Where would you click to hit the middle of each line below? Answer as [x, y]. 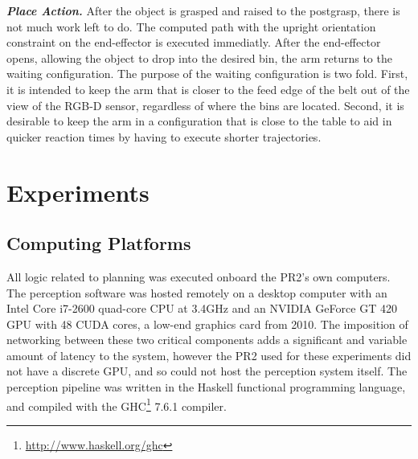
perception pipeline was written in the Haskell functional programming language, [206, 387]
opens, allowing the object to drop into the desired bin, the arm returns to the [199, 57]
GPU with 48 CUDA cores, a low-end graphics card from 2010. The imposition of [207, 324]
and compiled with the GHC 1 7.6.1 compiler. [117, 404]
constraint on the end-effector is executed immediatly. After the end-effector [194, 42]
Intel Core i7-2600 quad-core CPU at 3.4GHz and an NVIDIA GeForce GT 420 [202, 308]
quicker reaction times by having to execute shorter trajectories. [164, 136]
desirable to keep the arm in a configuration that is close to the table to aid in [199, 121]
